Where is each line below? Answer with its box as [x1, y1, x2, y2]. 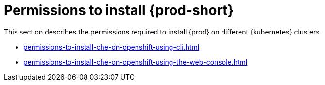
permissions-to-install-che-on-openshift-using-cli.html [23, 42, 200, 51]
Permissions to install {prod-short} [4, 2, 234, 18]
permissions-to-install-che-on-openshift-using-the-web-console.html [23, 57, 248, 66]
